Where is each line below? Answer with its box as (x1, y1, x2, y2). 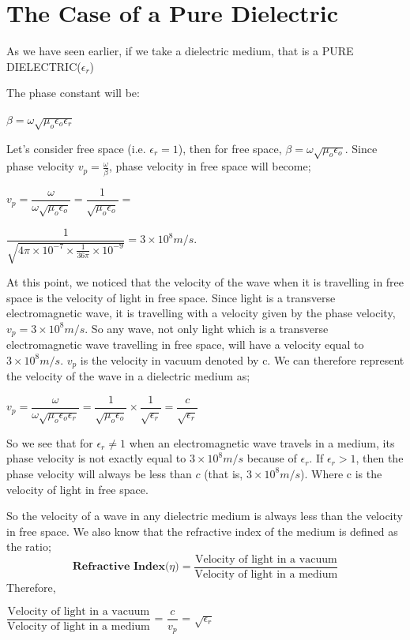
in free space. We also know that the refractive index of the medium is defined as (6, 522, 398, 539)
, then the (355, 450, 404, 466)
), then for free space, (178, 140, 282, 156)
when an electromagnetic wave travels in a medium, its (129, 434, 395, 451)
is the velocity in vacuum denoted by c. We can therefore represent (80, 351, 404, 368)
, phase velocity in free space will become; (108, 158, 311, 174)
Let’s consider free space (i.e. (6, 140, 146, 156)
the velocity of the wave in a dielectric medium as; (6, 368, 250, 384)
